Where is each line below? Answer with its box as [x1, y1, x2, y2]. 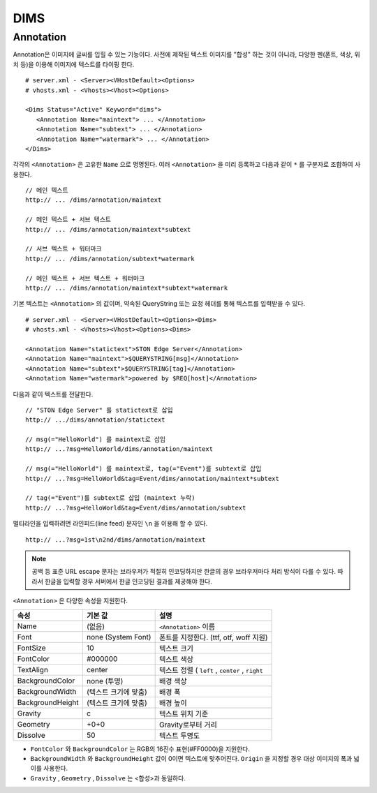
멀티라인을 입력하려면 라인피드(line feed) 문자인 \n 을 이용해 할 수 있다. [13, 519, 208, 528]
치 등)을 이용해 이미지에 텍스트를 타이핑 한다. [13, 60, 135, 68]
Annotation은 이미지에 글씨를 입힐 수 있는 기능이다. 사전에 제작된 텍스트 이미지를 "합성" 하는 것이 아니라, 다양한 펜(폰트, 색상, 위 [13, 50, 361, 59]
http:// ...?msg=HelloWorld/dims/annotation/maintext [25, 445, 213, 453]
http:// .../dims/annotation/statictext [25, 416, 165, 424]
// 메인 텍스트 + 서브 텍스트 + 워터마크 [25, 274, 145, 282]
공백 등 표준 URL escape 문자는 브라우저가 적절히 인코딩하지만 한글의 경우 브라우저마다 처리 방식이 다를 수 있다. [31, 568, 337, 576]
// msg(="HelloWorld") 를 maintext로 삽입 [25, 436, 166, 443]
